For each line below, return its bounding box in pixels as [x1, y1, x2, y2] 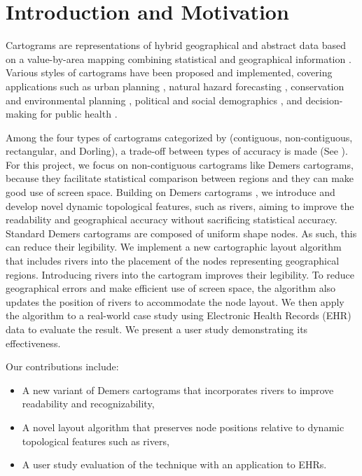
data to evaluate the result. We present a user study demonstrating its [6, 322, 308, 336]
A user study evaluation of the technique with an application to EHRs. [22, 457, 327, 472]
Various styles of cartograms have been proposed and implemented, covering [6, 65, 333, 80]
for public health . [40, 106, 118, 121]
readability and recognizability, [22, 396, 155, 411]
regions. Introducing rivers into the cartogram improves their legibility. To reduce [6, 267, 354, 281]
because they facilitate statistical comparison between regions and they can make [6, 171, 354, 185]
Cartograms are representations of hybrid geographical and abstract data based [6, 38, 347, 52]
